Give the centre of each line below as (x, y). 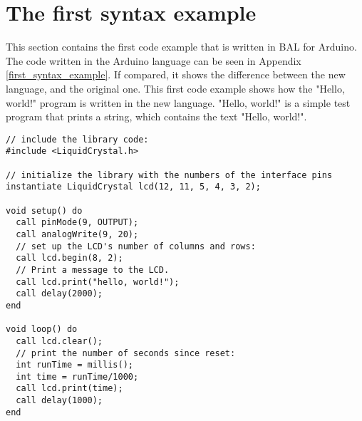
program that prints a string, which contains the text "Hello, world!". (156, 116)
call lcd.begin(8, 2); (69, 258)
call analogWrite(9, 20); (77, 234)
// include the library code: (77, 139)
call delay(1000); (60, 401)
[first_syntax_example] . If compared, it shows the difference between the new (176, 74)
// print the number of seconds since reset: (126, 353)
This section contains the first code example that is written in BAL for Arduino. (181, 47)
